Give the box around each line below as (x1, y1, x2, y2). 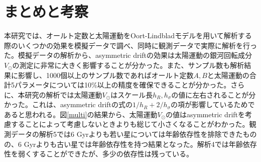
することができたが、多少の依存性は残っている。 (32, 148, 194, 159)
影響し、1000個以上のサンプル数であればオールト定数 (18, 69, 194, 80)
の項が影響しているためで (170, 99, 255, 110)
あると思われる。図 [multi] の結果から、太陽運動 (4, 109, 158, 119)
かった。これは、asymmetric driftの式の (4, 99, 133, 110)
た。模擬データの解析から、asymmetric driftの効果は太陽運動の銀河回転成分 (4, 50, 252, 60)
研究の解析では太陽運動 (25, 89, 102, 100)
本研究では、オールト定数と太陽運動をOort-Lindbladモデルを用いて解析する (4, 30, 252, 41)
